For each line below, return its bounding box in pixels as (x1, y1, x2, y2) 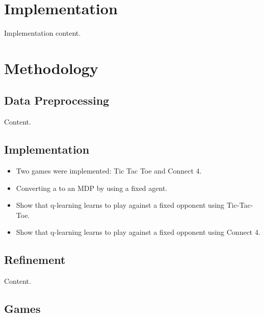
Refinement (4, 252, 66, 267)
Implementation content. (4, 28, 81, 38)
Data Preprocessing (4, 92, 110, 108)
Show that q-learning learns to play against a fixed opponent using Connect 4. (16, 227, 260, 237)
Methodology (4, 57, 98, 78)
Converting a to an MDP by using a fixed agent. (16, 182, 168, 193)
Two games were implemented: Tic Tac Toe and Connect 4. (16, 165, 202, 176)
